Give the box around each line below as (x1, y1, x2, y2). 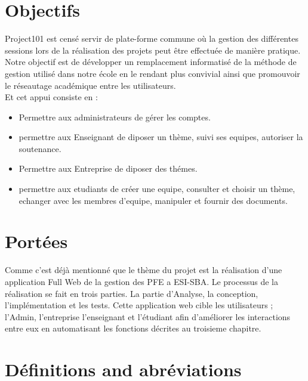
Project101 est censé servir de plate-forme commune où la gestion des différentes (5, 32, 298, 45)
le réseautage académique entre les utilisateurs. (5, 79, 176, 91)
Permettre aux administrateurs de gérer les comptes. (19, 110, 211, 123)
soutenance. (19, 142, 61, 154)
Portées (5, 229, 68, 253)
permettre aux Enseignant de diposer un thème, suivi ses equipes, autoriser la (19, 131, 303, 143)
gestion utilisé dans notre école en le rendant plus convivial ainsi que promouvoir (5, 67, 300, 79)
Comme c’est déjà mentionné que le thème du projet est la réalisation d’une (5, 264, 282, 276)
